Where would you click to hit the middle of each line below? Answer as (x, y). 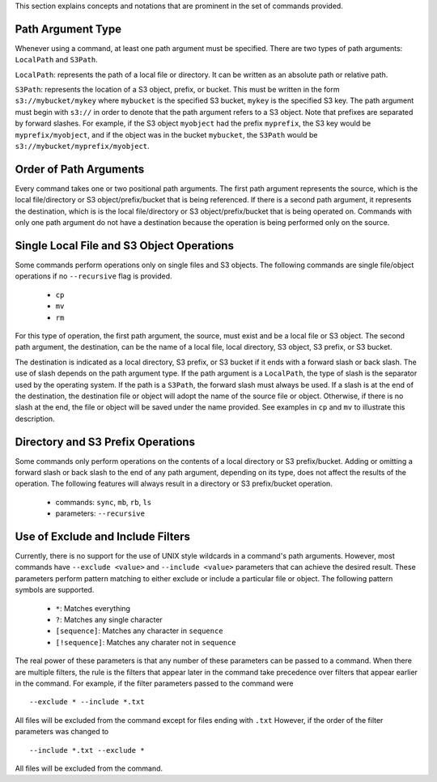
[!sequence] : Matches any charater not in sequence (146, 642)
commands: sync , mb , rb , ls (104, 502)
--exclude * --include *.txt (87, 702)
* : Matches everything (93, 608)
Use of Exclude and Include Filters (102, 536)
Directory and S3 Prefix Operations (105, 442)
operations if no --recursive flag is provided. (94, 276)
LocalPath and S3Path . (57, 60)
